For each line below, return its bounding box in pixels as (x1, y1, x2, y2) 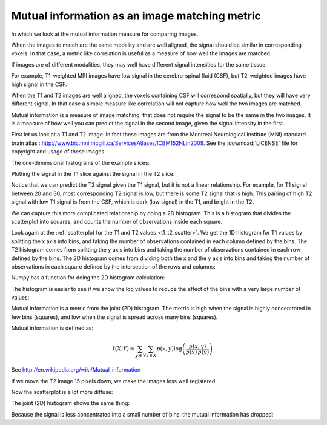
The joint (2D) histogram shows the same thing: (11, 400, 130, 407)
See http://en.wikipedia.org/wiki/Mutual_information (11, 366, 141, 373)
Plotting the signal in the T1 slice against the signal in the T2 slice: (11, 170, 175, 178)
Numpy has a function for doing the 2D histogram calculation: (11, 274, 165, 281)
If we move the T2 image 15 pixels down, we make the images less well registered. (11, 377, 217, 384)
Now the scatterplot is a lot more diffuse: (11, 388, 113, 395)
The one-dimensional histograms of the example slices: (11, 159, 150, 166)
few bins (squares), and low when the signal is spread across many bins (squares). (11, 313, 218, 321)
